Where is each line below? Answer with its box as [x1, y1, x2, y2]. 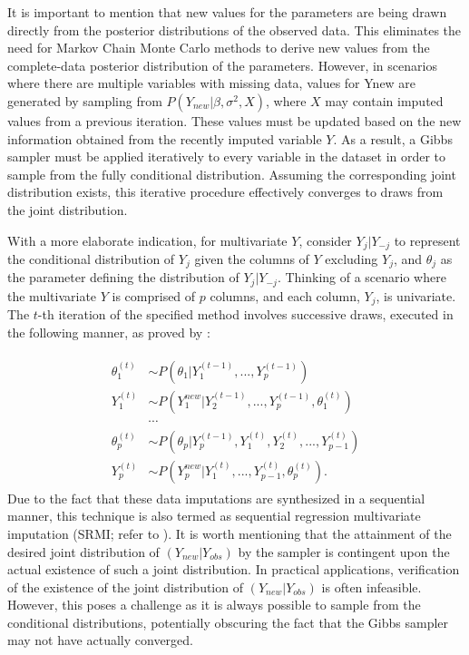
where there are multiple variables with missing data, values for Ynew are [7, 73, 416, 93]
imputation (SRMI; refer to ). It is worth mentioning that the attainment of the [7, 523, 452, 543]
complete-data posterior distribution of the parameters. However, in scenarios [7, 55, 437, 74]
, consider [298, 230, 352, 249]
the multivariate [7, 286, 97, 305]
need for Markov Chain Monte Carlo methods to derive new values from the [7, 38, 430, 57]
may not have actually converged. [7, 631, 193, 650]
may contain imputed [325, 91, 444, 110]
